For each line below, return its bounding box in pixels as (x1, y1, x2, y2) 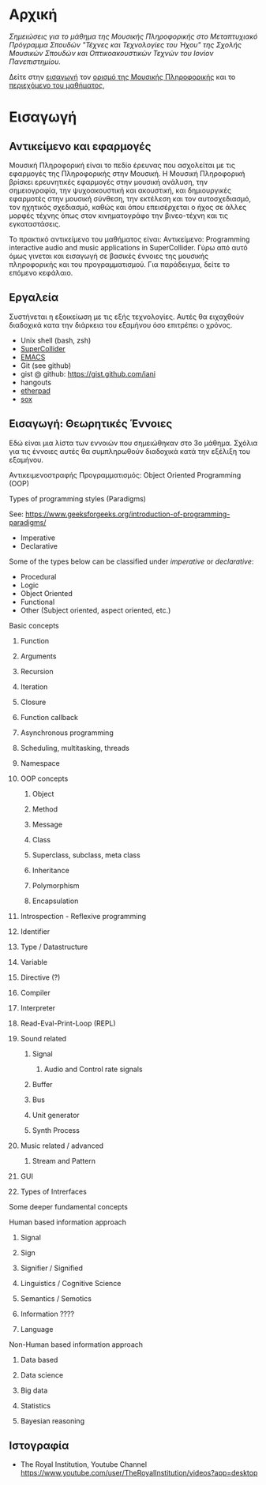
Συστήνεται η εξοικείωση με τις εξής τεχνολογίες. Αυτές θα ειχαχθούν (9, 312, 244, 321)
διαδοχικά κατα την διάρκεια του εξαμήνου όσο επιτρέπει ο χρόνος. (9, 320, 233, 329)
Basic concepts (9, 621, 59, 630)
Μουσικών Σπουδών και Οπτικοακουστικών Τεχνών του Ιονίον (9, 48, 214, 58)
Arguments (20, 651, 57, 661)
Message (32, 819, 62, 829)
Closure (20, 697, 47, 707)
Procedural (20, 572, 57, 581)
